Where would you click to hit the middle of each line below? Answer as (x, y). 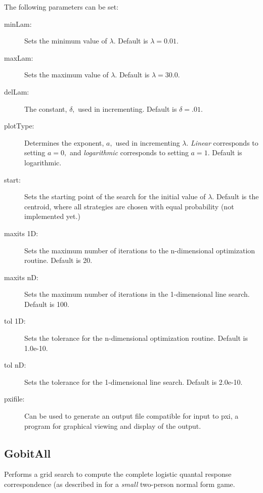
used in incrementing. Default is (127, 108)
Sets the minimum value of (66, 41)
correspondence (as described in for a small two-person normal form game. (120, 484)
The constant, (46, 108)
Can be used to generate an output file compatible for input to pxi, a (131, 416)
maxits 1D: (21, 233)
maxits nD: (21, 277)
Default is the (237, 196)
